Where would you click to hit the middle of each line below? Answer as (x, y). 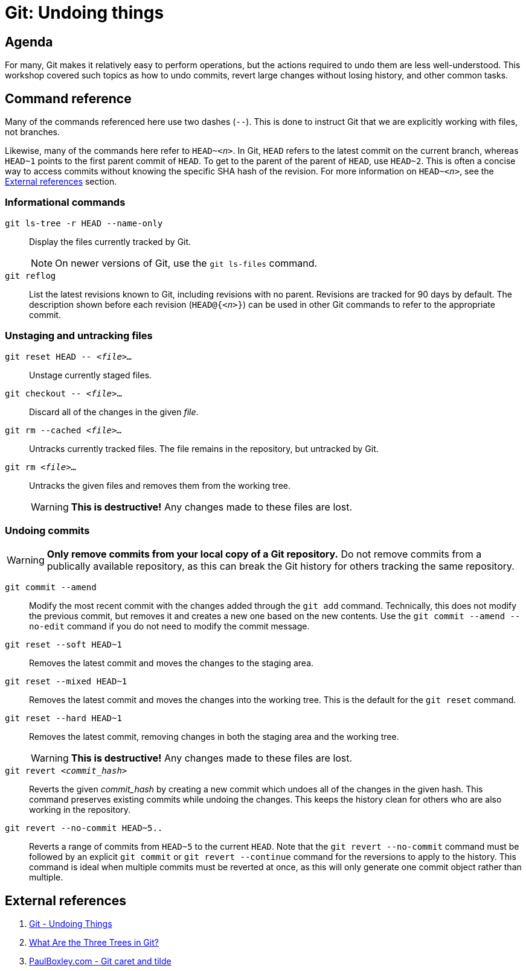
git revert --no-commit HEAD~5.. (84, 828)
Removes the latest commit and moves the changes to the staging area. (172, 663)
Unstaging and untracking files (79, 336)
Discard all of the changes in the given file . (114, 412)
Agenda (29, 42)
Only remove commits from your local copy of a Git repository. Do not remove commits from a (264, 554)
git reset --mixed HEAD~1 (66, 682)
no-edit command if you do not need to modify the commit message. (169, 626)
